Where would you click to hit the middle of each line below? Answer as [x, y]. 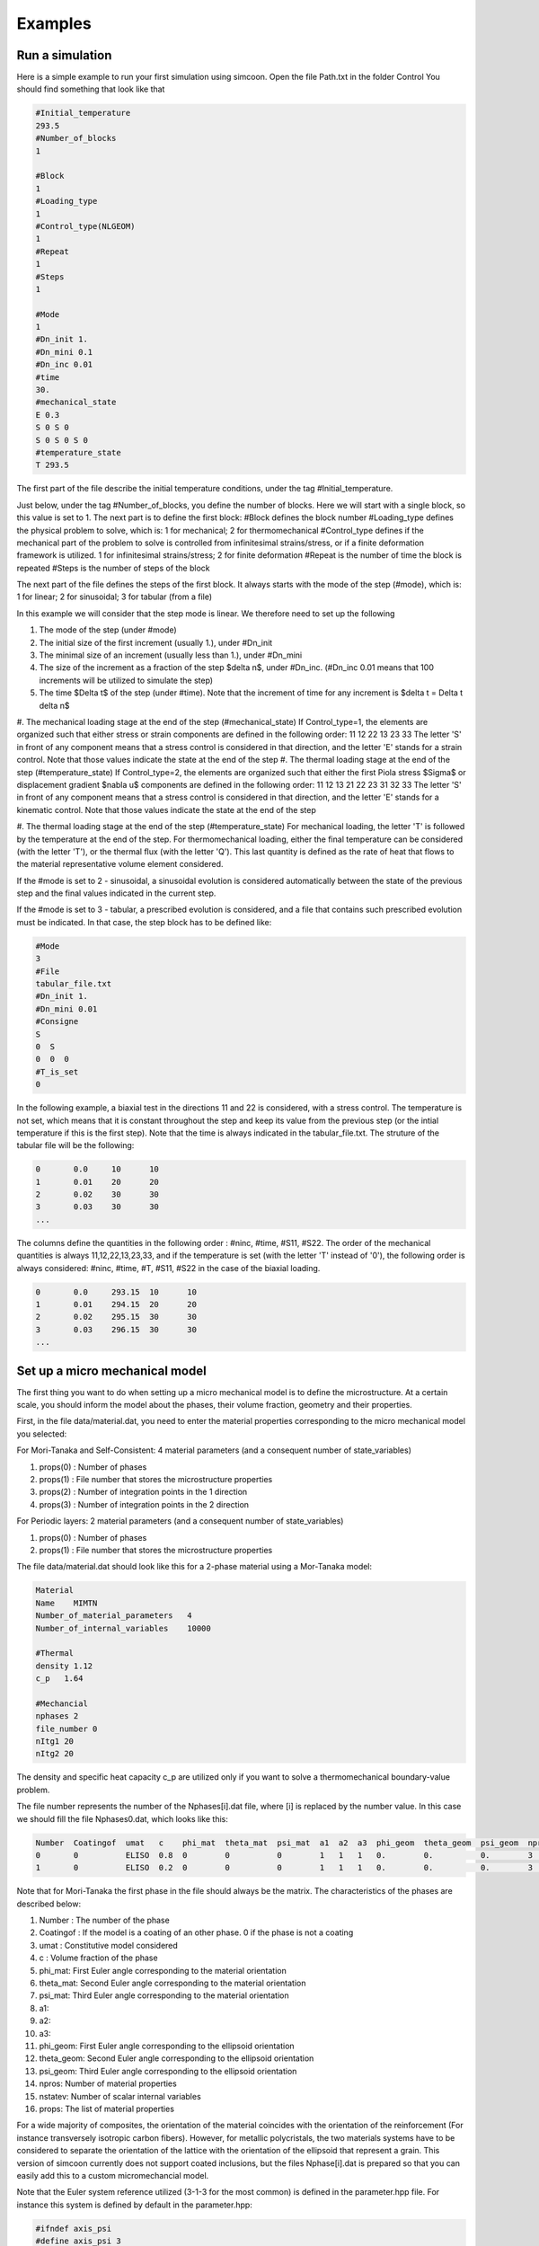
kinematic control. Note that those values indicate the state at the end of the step [166, 809]
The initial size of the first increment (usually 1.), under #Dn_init [156, 642]
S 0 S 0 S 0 [62, 440]
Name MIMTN [66, 1603]
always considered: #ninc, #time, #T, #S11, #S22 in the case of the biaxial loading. [168, 1268]
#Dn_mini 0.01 [66, 1009]
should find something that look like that [91, 89]
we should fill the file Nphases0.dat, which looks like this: [123, 1818]
